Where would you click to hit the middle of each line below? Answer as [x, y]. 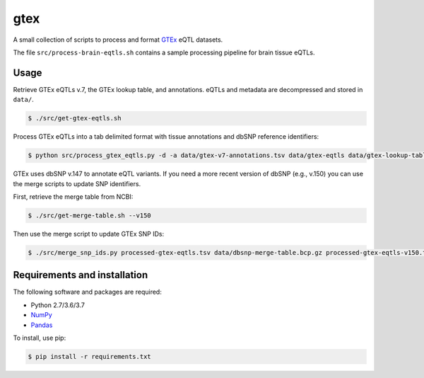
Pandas [42, 325]
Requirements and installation [81, 275]
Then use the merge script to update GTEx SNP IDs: [89, 234]
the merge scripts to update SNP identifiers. [77, 183]
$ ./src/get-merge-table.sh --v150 [89, 215]
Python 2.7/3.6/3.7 [58, 305]
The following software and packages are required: [87, 292]
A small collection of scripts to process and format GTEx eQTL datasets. [118, 40]
